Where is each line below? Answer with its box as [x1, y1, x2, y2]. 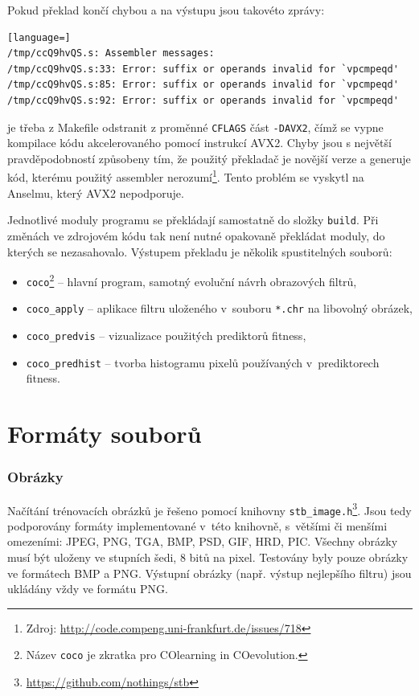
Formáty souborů [7, 417, 202, 450]
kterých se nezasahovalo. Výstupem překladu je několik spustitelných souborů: [7, 243, 392, 260]
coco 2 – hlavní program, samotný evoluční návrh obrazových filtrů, [26, 271, 357, 289]
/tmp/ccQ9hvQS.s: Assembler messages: [7, 47, 215, 59]
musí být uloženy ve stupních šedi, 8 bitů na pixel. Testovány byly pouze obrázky [7, 549, 409, 566]
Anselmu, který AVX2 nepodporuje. [7, 184, 184, 201]
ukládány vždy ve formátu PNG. [7, 580, 168, 597]
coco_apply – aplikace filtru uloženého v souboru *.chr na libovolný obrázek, [26, 300, 413, 317]
